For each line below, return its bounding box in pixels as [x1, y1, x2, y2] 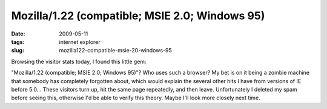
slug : [11, 47, 24, 54]
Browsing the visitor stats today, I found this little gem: [11, 58, 147, 65]
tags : [11, 38, 25, 45]
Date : [11, 30, 25, 37]
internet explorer [59, 38, 101, 45]
